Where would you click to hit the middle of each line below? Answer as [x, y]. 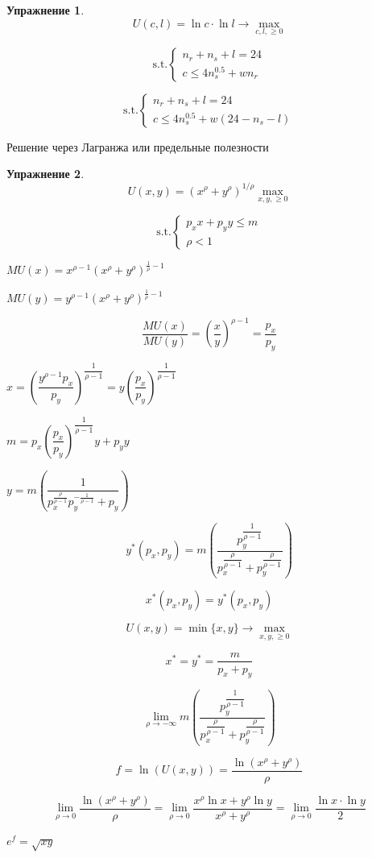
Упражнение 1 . [45, 10]
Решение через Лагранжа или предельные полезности [138, 146]
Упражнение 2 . [45, 174]
